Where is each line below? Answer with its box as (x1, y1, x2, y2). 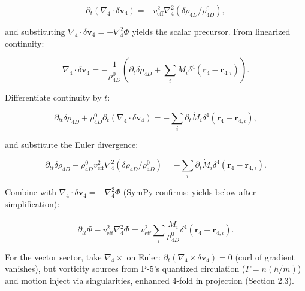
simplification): (5, 198, 60, 210)
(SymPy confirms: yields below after (123, 186, 256, 198)
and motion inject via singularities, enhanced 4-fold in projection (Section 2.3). (5, 274, 294, 286)
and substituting (5, 25, 65, 37)
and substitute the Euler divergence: (5, 138, 138, 151)
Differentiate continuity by (5, 91, 102, 104)
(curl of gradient (235, 250, 295, 263)
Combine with (5, 186, 56, 198)
